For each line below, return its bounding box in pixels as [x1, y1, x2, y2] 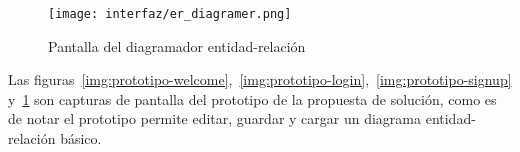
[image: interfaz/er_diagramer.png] [48, 7, 292, 21]
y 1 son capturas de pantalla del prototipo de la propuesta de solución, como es [8, 88, 497, 109]
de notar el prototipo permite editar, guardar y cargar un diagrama [8, 108, 422, 129]
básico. [60, 128, 102, 149]
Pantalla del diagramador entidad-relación [48, 35, 306, 56]
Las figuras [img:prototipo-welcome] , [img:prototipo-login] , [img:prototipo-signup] [8, 69, 512, 90]
